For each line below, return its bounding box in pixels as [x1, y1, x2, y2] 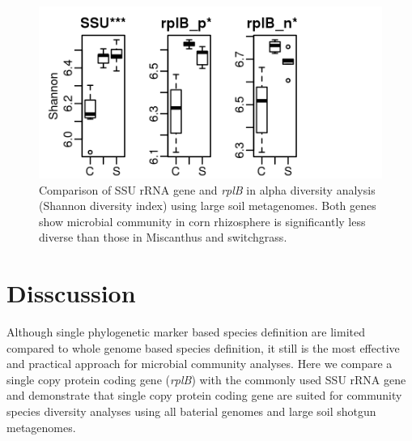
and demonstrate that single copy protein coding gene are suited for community [6, 387, 402, 404]
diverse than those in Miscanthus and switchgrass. [39, 229, 287, 246]
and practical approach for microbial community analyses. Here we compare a [6, 355, 393, 372]
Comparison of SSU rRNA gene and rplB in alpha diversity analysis [39, 181, 376, 198]
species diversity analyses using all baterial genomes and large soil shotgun [6, 403, 376, 420]
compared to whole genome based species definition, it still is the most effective [6, 339, 400, 356]
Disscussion [6, 276, 136, 310]
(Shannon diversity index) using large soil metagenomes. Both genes [39, 197, 376, 214]
